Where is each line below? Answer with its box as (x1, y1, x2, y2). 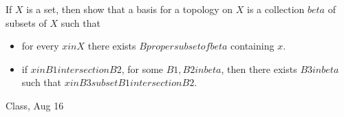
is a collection (247, 2, 305, 16)
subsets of (6, 15, 47, 30)
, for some (121, 61, 164, 76)
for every (21, 39, 59, 53)
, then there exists (221, 61, 297, 76)
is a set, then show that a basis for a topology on (26, 2, 233, 16)
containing (230, 39, 275, 53)
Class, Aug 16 (6, 98, 64, 112)
